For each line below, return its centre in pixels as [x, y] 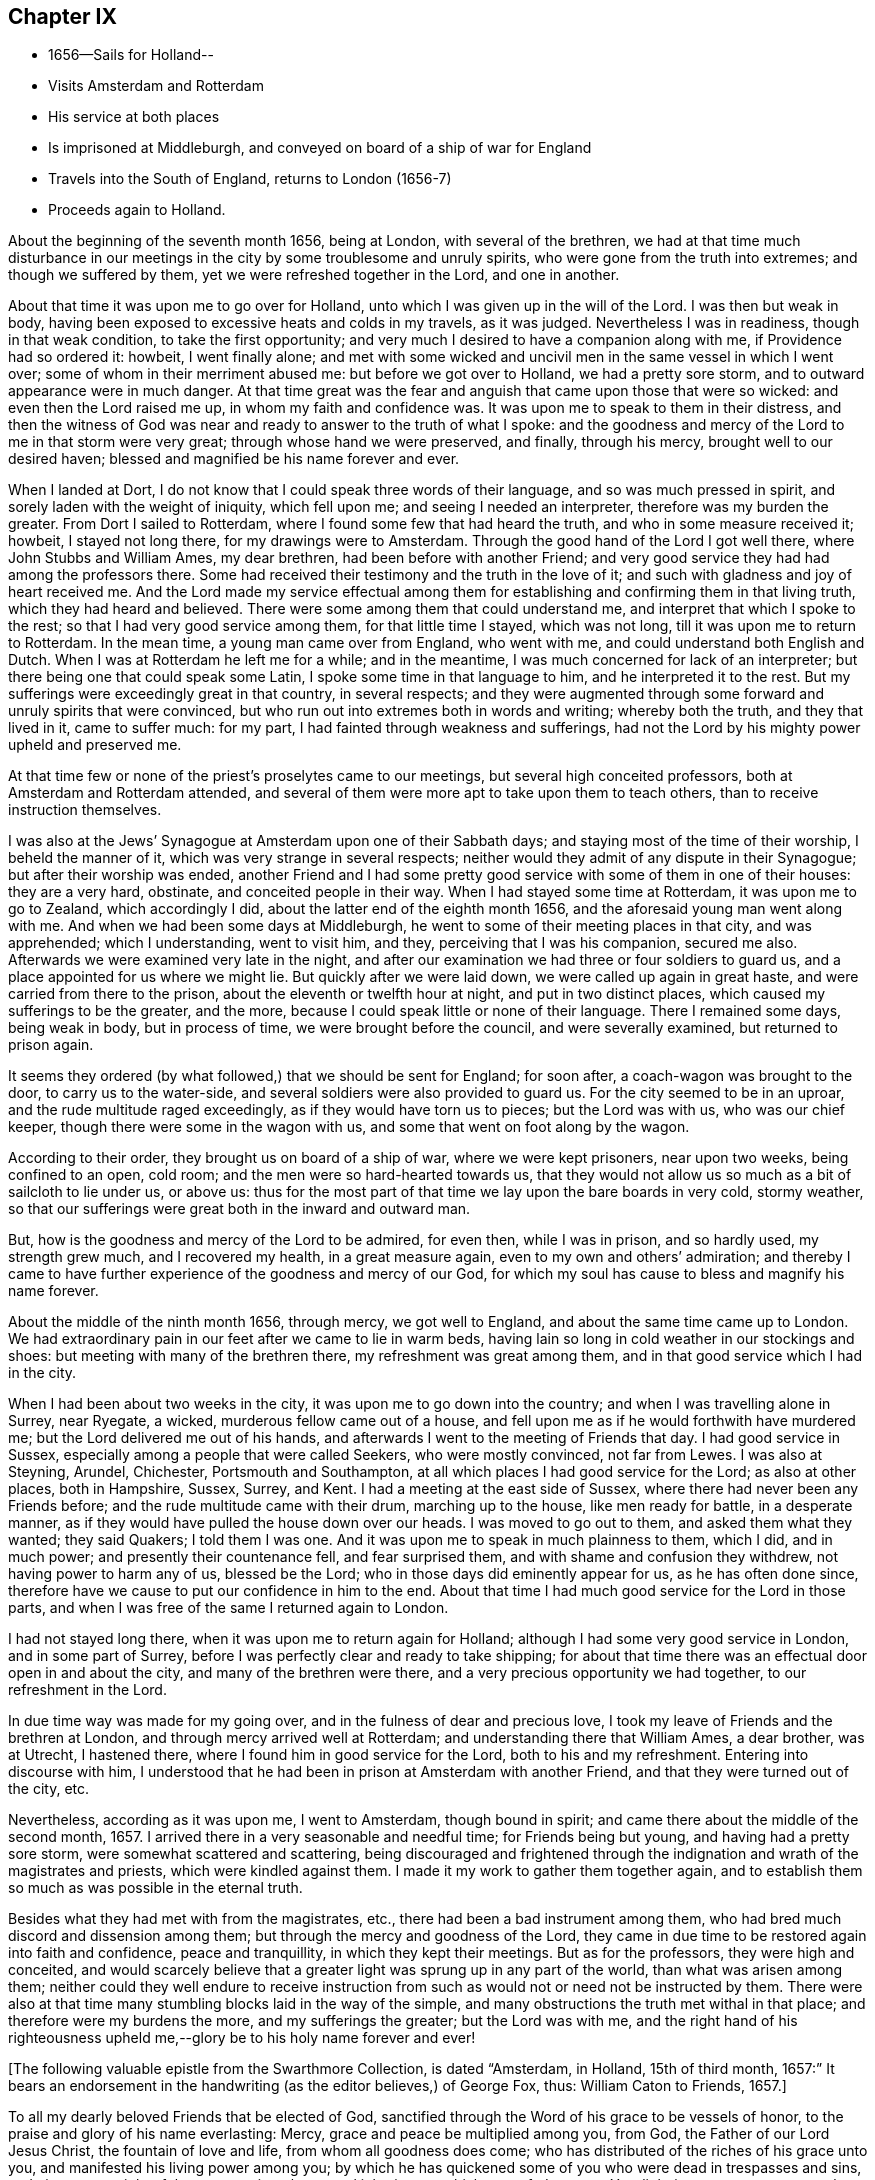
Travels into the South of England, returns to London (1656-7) [250, 179]
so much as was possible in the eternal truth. [155, 1888]
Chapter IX [62, 16]
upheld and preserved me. [95, 745]
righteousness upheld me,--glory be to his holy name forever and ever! [242, 2038]
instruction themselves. [85, 810]
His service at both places [134, 117]
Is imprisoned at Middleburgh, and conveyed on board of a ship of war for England [320, 148]
